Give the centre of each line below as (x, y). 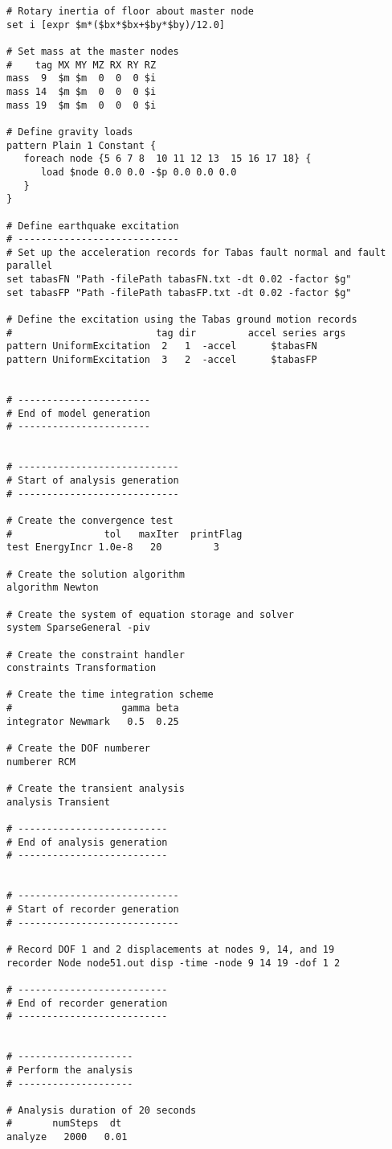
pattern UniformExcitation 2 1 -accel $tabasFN (162, 346)
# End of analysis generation (87, 842)
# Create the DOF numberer (78, 749)
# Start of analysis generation (93, 480)
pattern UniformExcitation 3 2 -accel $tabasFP (162, 360)
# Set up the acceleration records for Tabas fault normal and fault (196, 252)
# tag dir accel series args (176, 333)
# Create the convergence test (90, 520)
